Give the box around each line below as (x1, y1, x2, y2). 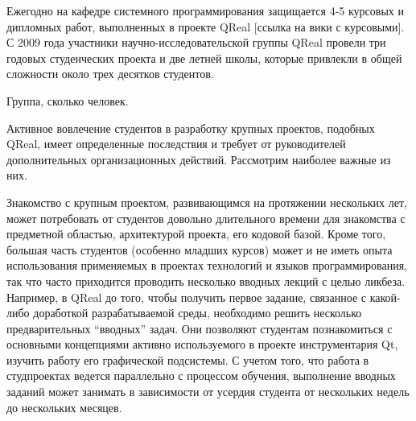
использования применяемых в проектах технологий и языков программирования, (6, 257, 407, 274)
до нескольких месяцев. (6, 398, 122, 415)
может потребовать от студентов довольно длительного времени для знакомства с (6, 209, 406, 226)
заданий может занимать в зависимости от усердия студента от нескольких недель (6, 383, 410, 400)
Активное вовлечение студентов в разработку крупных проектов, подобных (6, 119, 375, 136)
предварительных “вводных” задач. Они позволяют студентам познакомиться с (6, 320, 393, 336)
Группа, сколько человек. (6, 92, 129, 109)
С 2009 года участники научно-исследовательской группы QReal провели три (6, 34, 386, 51)
